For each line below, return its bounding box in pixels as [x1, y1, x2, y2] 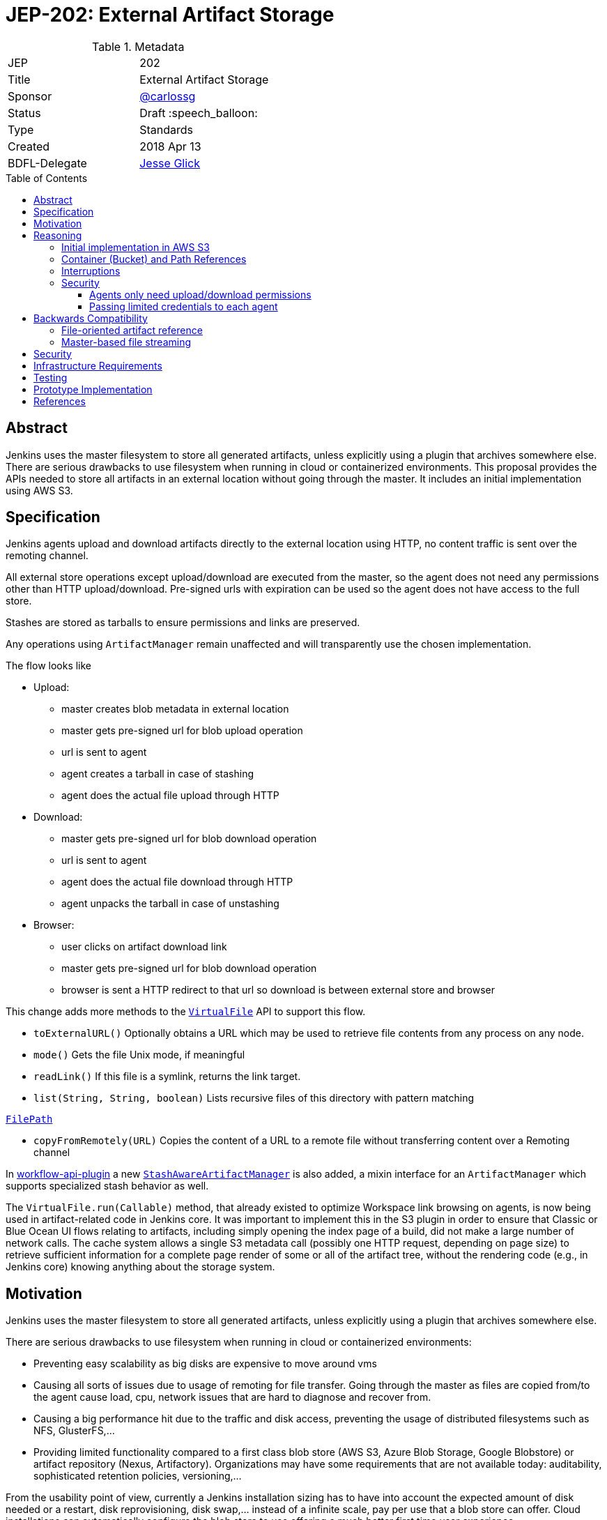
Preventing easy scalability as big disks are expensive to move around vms [33, 1358, 377, 1370]
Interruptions [61, 264, 121, 277]
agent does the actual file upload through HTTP [61, 789, 279, 802]
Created [8, 139, 50, 153]
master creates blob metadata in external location [61, 703, 289, 715]
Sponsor [8, 89, 52, 103]
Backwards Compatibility [33, 312, 148, 324]
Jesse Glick [139, 155, 200, 170]
